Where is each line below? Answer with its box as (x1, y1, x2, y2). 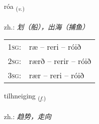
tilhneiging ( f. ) (4, 91, 46, 102)
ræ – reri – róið (29, 41, 81, 53)
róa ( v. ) (4, 1, 25, 12)
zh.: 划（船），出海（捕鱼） (4, 21, 89, 31)
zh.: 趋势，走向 (4, 111, 51, 122)
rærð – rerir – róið (29, 55, 91, 67)
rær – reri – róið (29, 69, 84, 81)
